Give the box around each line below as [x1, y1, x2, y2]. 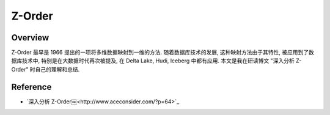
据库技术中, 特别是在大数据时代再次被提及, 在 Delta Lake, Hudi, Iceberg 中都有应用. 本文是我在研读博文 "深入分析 [11, 57, 295, 64]
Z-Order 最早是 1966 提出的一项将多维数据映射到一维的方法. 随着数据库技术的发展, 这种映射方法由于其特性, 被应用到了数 [11, 49, 314, 56]
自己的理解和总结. [35, 65, 80, 73]
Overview [11, 32, 50, 43]
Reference [11, 81, 52, 92]
